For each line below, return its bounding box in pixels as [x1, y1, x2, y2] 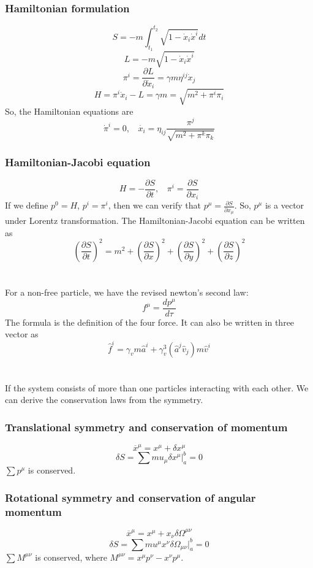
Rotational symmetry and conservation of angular [5, 489, 256, 505]
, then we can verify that [108, 199, 201, 212]
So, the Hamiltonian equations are [5, 104, 134, 117]
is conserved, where [35, 550, 107, 563]
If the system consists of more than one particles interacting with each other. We [5, 381, 309, 394]
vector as [5, 328, 39, 340]
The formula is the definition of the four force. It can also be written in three [5, 315, 295, 328]
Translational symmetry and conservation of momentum [5, 419, 288, 434]
